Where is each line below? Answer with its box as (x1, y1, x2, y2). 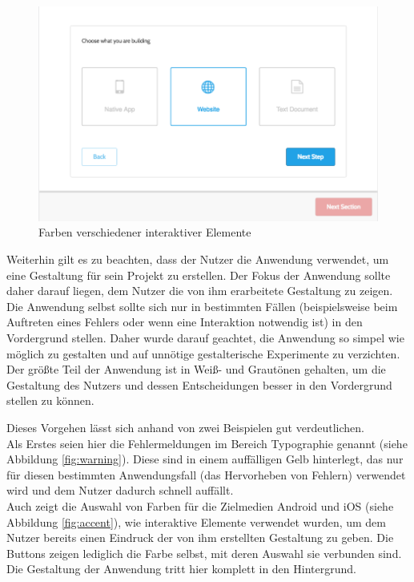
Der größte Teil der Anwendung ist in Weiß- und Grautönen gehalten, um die (6, 361, 386, 378)
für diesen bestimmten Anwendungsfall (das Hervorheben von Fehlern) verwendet (6, 466, 406, 483)
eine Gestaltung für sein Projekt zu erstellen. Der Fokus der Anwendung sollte (6, 266, 391, 283)
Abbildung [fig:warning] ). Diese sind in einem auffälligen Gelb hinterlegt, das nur (6, 451, 404, 467)
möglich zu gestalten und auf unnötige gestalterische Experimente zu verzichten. (6, 345, 400, 362)
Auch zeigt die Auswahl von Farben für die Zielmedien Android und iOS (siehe (6, 497, 394, 514)
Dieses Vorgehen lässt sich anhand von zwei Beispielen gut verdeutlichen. (6, 419, 364, 436)
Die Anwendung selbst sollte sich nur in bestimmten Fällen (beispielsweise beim (6, 297, 398, 314)
